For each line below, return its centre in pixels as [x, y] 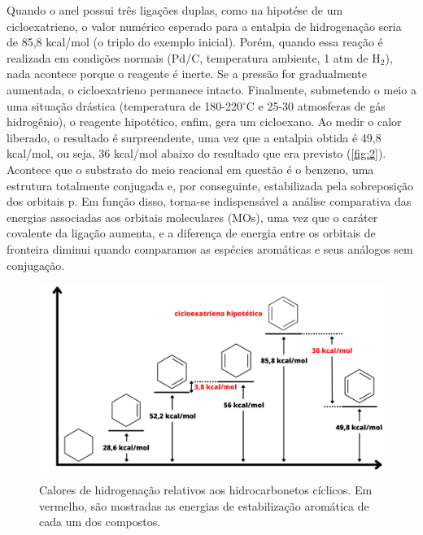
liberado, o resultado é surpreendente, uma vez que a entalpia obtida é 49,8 [194, 137]
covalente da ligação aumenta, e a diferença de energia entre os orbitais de [191, 233]
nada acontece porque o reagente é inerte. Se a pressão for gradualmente [187, 74]
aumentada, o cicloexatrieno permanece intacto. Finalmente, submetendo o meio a [211, 89]
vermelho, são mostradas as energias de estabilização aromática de [204, 505]
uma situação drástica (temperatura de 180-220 [124, 105]
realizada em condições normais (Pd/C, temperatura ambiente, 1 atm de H [194, 57]
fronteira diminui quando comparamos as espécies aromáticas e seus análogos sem [210, 248]
